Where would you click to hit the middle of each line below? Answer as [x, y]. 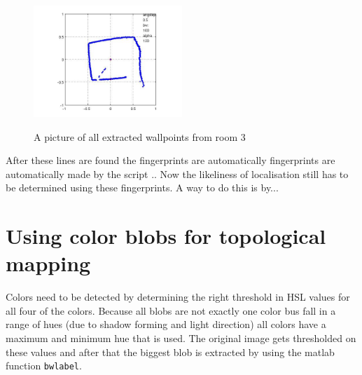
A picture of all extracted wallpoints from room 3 [140, 136]
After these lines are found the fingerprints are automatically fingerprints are [170, 160]
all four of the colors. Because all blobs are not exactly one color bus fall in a [171, 310]
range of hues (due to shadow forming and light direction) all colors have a [166, 324]
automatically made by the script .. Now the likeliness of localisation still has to [177, 173]
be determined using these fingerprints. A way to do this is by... [142, 187]
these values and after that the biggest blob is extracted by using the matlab [170, 352]
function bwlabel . [44, 366]
